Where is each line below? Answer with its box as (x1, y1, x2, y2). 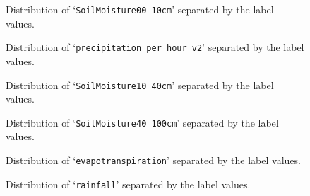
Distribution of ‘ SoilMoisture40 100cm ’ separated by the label (6, 115, 279, 129)
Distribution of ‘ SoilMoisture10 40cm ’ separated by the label (6, 77, 274, 92)
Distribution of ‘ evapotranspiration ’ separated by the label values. (6, 153, 301, 167)
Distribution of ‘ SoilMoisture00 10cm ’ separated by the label (6, 2, 274, 16)
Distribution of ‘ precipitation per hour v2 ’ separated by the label (6, 40, 304, 54)
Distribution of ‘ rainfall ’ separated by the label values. (6, 176, 251, 191)
